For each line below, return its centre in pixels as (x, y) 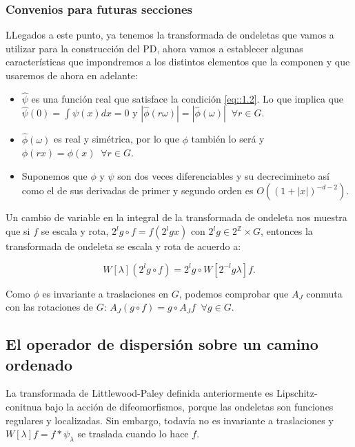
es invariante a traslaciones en (105, 293)
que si (18, 231)
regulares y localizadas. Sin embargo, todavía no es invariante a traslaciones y (170, 420)
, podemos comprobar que (234, 293)
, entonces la (286, 231)
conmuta (324, 293)
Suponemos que (54, 175)
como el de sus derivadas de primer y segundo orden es (138, 190)
